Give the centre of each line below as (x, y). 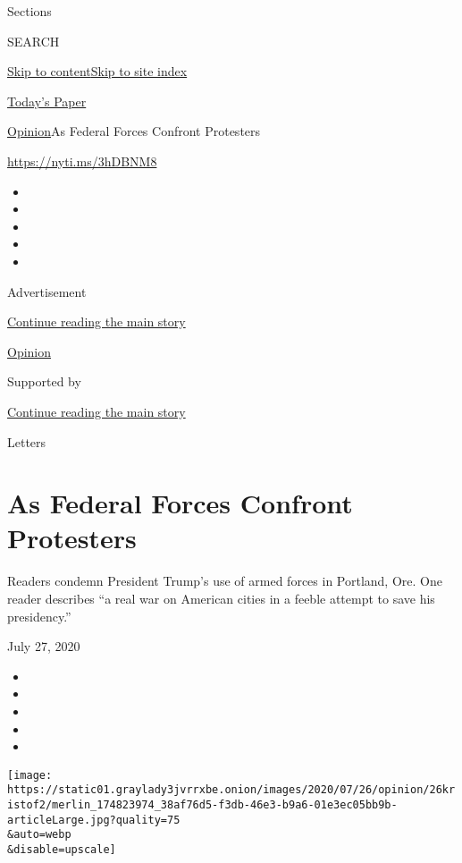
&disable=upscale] (62, 850)
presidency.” (39, 616)
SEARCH (34, 41)
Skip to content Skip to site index (97, 71)
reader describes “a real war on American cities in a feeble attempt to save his (221, 598)
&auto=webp (39, 835)
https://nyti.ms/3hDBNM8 (82, 161)
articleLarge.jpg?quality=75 (94, 820)
